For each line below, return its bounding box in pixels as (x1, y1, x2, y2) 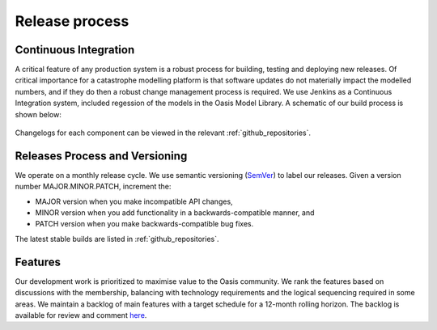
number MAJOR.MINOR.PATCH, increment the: (15, 182, 172, 192)
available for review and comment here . (15, 310, 147, 319)
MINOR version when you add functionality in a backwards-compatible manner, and (35, 208, 315, 218)
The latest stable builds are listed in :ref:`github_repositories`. (15, 234, 219, 243)
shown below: (15, 109, 62, 119)
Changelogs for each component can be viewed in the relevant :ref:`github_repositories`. (15, 128, 312, 137)
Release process (15, 12, 129, 30)
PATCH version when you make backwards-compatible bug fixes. (35, 219, 254, 229)
